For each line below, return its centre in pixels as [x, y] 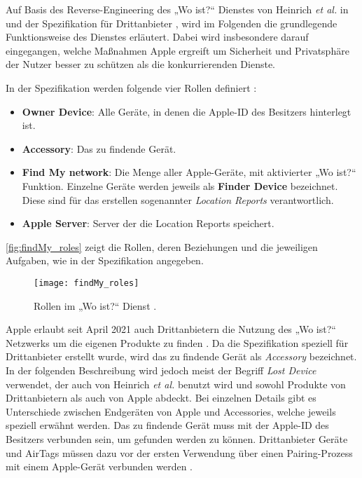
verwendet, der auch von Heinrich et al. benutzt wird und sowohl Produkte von [176, 384]
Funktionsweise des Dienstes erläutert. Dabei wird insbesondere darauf [157, 37]
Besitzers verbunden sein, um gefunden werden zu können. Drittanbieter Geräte [177, 438]
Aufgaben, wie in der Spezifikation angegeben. [105, 260]
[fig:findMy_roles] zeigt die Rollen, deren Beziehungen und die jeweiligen [162, 246]
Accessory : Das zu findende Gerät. [99, 148]
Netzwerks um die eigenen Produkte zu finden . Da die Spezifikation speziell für [177, 342]
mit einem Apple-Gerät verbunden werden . [99, 466]
